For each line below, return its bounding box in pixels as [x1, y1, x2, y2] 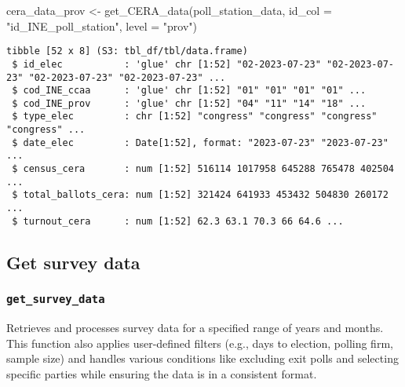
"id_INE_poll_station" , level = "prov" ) [6, 17, 197, 34]
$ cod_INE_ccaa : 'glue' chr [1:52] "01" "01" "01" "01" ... [12, 85, 367, 97]
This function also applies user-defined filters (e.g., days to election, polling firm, [6, 334, 393, 351]
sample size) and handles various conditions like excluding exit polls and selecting [6, 350, 399, 367]
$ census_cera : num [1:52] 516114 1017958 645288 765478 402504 [12, 163, 394, 175]
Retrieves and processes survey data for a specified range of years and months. [6, 319, 384, 335]
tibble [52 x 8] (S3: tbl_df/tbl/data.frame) [6, 46, 248, 57]
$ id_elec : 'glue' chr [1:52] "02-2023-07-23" [12, 58, 321, 70]
